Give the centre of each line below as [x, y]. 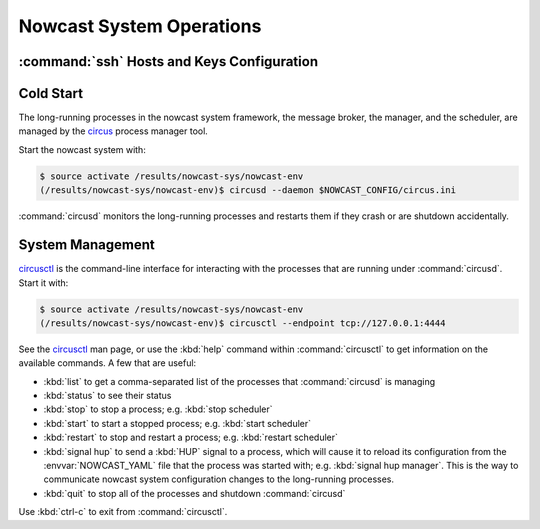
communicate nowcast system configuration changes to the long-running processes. [219, 479]
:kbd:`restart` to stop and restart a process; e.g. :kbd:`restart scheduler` [191, 437]
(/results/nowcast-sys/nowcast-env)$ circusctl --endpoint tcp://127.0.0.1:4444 [242, 323]
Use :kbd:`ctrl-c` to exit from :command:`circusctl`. [123, 512]
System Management [86, 245]
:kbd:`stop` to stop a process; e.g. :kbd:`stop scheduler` [158, 409]
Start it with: [43, 282]
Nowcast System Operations [140, 26]
